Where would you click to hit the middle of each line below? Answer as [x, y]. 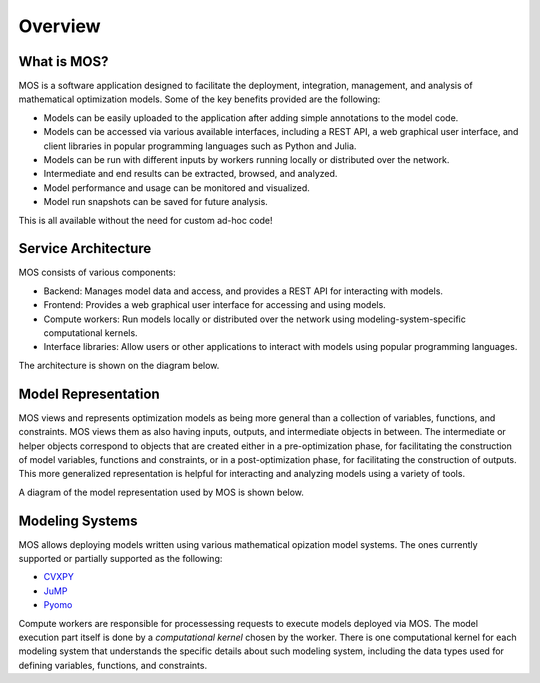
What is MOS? [63, 61]
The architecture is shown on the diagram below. [119, 365]
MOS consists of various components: [97, 272]
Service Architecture [85, 248]
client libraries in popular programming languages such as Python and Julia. [200, 146]
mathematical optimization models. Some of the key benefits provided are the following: [199, 99]
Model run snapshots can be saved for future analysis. [156, 202]
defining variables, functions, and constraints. [113, 665]
